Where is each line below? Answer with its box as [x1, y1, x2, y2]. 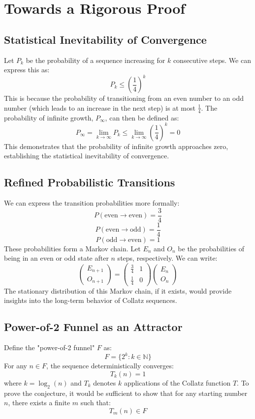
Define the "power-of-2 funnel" [4, 342, 95, 353]
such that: [80, 397, 111, 408]
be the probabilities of [178, 243, 245, 253]
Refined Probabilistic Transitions [4, 175, 175, 190]
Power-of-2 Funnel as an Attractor [4, 319, 183, 334]
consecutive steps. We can [173, 55, 251, 65]
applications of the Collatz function [124, 377, 231, 388]
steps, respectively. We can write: [117, 253, 218, 263]
